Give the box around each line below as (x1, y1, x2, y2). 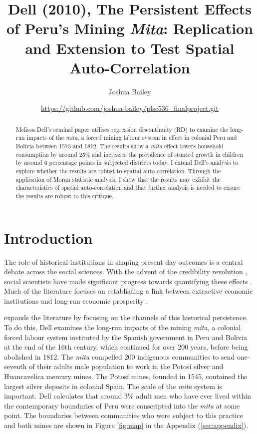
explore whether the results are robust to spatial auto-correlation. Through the (15, 166, 221, 175)
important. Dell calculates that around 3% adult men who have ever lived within (4, 391, 252, 401)
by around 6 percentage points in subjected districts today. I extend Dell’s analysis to (15, 158, 239, 167)
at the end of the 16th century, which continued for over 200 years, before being (4, 342, 248, 352)
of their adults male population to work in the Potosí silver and (29, 361, 224, 372)
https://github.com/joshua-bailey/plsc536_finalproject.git (41, 103, 219, 113)
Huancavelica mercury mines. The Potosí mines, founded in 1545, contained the (4, 371, 248, 382)
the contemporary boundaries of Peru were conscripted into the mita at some (4, 400, 240, 411)
